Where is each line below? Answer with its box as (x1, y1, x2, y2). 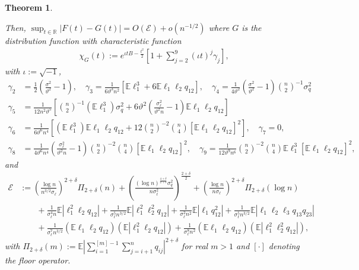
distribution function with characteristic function (5, 34, 182, 46)
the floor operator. (5, 254, 71, 266)
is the (242, 21, 262, 33)
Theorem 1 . (5, 1, 53, 13)
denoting (268, 240, 300, 252)
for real (182, 240, 208, 252)
